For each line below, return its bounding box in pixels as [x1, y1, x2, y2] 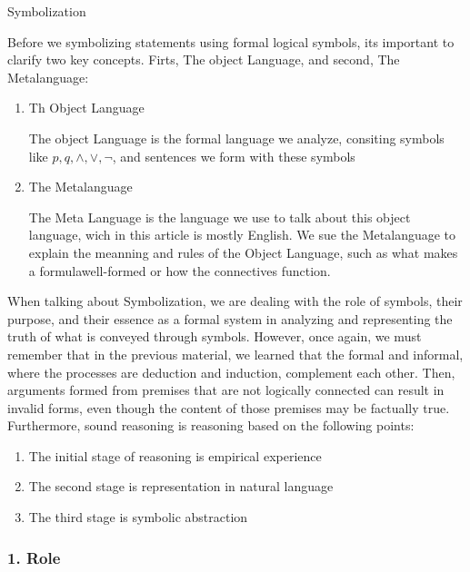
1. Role [7, 546, 61, 568]
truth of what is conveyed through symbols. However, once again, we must [7, 327, 422, 346]
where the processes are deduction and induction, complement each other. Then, [7, 362, 455, 381]
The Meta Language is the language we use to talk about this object [28, 207, 411, 226]
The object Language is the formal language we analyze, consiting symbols [28, 128, 445, 147]
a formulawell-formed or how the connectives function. [28, 261, 331, 280]
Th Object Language [28, 98, 145, 117]
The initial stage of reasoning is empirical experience [28, 446, 322, 465]
